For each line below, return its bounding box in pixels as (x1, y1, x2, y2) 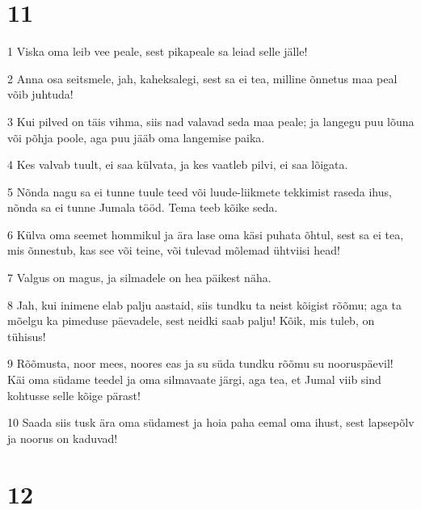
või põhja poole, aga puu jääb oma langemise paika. (7, 129, 265, 145)
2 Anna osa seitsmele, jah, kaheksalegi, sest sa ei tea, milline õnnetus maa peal (7, 70, 398, 86)
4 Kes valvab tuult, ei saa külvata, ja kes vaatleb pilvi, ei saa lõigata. (7, 156, 348, 173)
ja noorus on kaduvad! (7, 429, 118, 446)
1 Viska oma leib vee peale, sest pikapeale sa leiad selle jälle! (7, 43, 308, 60)
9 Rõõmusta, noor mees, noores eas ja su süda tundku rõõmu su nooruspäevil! (7, 355, 394, 372)
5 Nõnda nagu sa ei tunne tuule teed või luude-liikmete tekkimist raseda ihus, (7, 183, 392, 200)
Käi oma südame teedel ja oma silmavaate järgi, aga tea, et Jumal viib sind (7, 371, 381, 388)
